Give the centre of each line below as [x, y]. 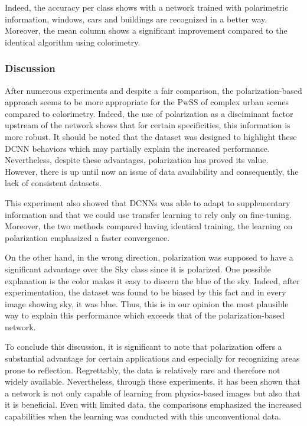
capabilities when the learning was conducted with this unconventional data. [143, 416]
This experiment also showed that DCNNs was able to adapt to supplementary [148, 202]
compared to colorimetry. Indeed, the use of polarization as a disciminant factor [149, 113]
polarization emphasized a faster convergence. [87, 237]
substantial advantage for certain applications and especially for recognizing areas [152, 358]
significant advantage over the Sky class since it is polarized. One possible [138, 269]
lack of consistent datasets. [53, 183]
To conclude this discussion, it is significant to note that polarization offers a [143, 347]
